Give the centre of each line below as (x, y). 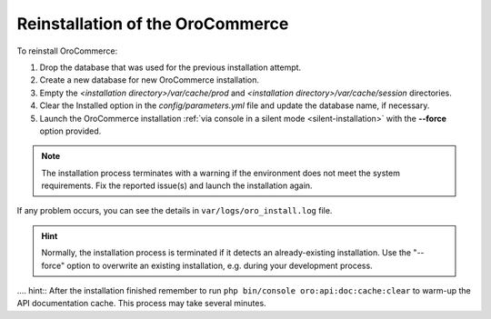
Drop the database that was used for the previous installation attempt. (170, 67)
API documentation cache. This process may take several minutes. (142, 304)
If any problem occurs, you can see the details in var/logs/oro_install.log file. (175, 211)
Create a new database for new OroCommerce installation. (149, 80)
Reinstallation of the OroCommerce (153, 24)
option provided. (70, 131)
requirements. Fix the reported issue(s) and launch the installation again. (177, 185)
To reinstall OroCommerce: (67, 51)
